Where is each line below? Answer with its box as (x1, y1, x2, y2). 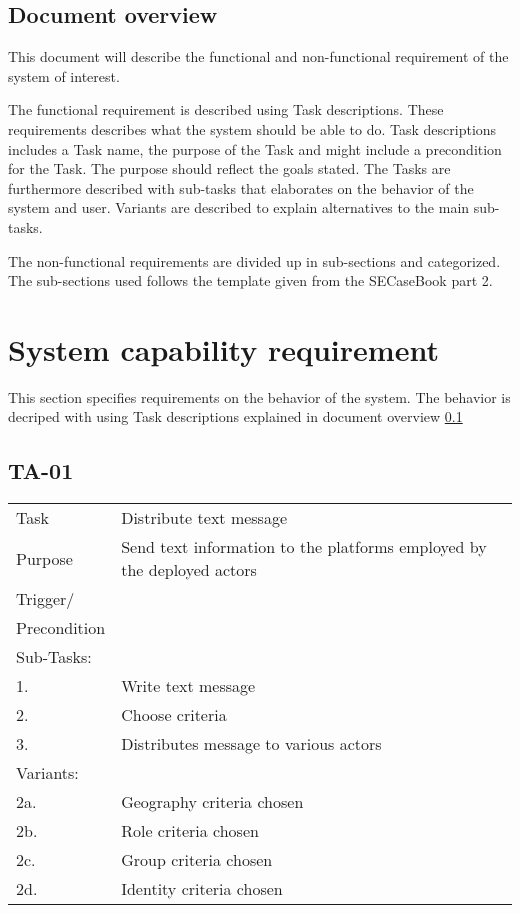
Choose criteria (121, 703, 227, 727)
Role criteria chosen (121, 819, 259, 843)
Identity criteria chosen (121, 877, 283, 901)
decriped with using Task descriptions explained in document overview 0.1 (8, 406, 463, 427)
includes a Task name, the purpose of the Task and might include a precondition (8, 138, 502, 159)
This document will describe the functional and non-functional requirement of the (8, 46, 509, 67)
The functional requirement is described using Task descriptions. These (8, 99, 444, 120)
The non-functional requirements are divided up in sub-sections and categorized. (8, 250, 501, 271)
